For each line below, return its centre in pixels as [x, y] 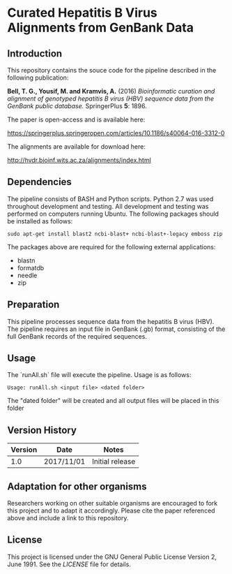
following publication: [38, 78]
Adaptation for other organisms [77, 486]
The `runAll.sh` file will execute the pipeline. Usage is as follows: [99, 375]
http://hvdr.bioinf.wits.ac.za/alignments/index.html [79, 160]
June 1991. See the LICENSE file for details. [69, 564]
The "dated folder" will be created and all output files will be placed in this [113, 401]
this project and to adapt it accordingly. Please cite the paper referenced [111, 510]
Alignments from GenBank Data [100, 28]
